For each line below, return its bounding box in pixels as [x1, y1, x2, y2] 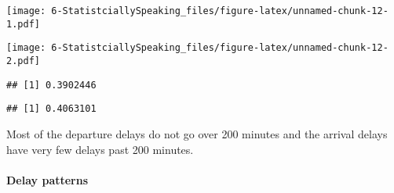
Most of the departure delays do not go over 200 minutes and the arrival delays [6, 125, 388, 141]
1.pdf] [6, 18, 40, 30]
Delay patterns [6, 171, 89, 188]
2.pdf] [6, 55, 40, 66]
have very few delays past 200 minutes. [6, 141, 194, 157]
